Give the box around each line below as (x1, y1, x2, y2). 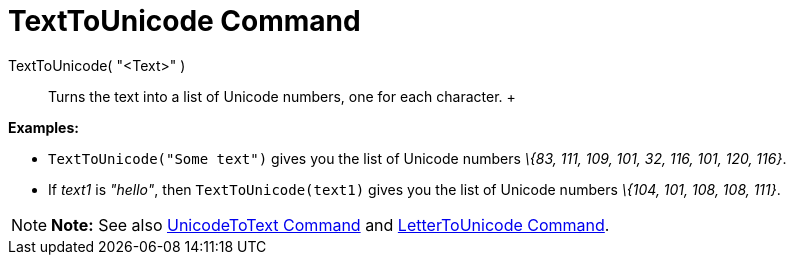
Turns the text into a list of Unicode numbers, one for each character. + (48, 87, 516, 105)
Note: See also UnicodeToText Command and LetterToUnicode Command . (51, 214, 610, 235)
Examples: (8, 118, 79, 136)
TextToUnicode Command (8, 4, 361, 38)
